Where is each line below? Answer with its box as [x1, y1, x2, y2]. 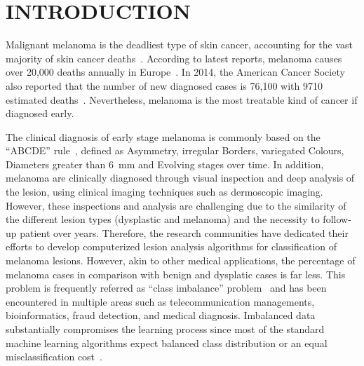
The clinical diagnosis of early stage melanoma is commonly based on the [6, 129, 321, 144]
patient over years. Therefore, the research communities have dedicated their [20, 225, 349, 240]
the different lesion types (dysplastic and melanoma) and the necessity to [6, 212, 320, 226]
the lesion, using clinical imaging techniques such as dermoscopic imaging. [6, 184, 323, 199]
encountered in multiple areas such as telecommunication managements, [6, 294, 315, 309]
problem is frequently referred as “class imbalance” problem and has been [6, 280, 327, 295]
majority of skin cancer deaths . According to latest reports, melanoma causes [6, 50, 342, 65]
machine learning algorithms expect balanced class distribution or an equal [6, 335, 328, 350]
